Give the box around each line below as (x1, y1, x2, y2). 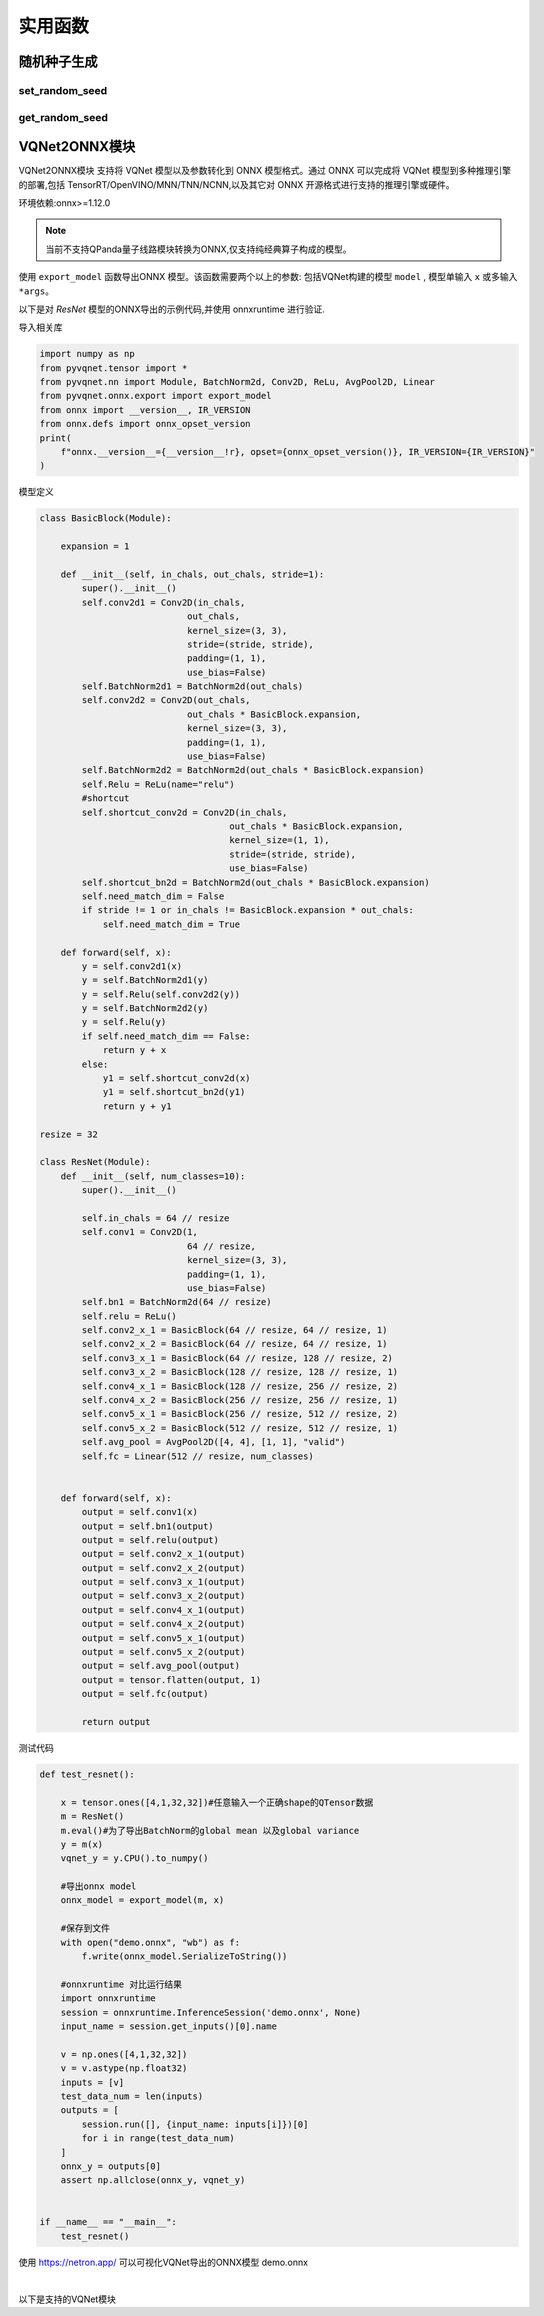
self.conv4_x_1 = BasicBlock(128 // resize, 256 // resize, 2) (81, 1380, 399, 1392)
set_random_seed (18, 83, 108, 97)
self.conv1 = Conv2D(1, (81, 1226, 199, 1238)
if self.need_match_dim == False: (81, 1030, 251, 1042)
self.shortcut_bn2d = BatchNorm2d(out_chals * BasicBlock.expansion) (81, 876, 430, 888)
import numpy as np (39, 348, 135, 360)
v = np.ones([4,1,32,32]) (60, 2048, 188, 2060)
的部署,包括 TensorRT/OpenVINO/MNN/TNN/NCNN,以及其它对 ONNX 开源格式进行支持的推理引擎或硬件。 (18, 178, 455, 190)
